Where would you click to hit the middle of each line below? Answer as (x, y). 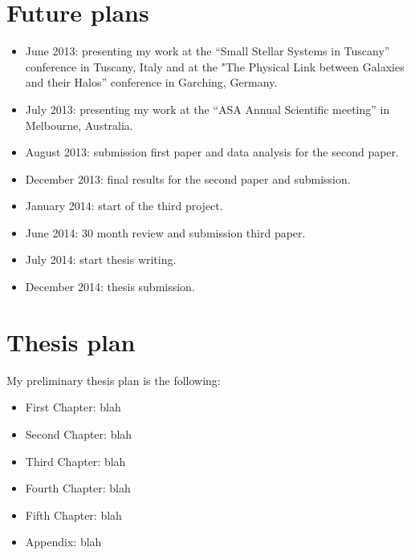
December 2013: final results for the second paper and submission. (188, 178)
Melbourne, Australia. (79, 125)
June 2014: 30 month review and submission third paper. (165, 232)
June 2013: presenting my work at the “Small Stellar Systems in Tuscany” (208, 51)
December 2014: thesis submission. (110, 287)
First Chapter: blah (73, 407)
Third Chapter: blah (75, 461)
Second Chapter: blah (79, 433)
